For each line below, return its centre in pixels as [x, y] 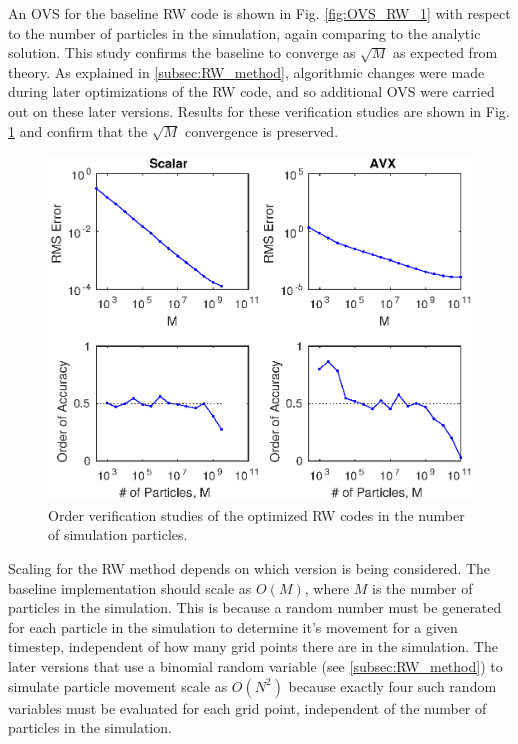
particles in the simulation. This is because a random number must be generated [255, 607]
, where [327, 587]
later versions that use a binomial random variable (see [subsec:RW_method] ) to [255, 665]
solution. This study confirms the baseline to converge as [182, 52]
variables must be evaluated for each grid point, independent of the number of [247, 707]
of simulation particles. [118, 534]
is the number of [422, 587]
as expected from [445, 52]
